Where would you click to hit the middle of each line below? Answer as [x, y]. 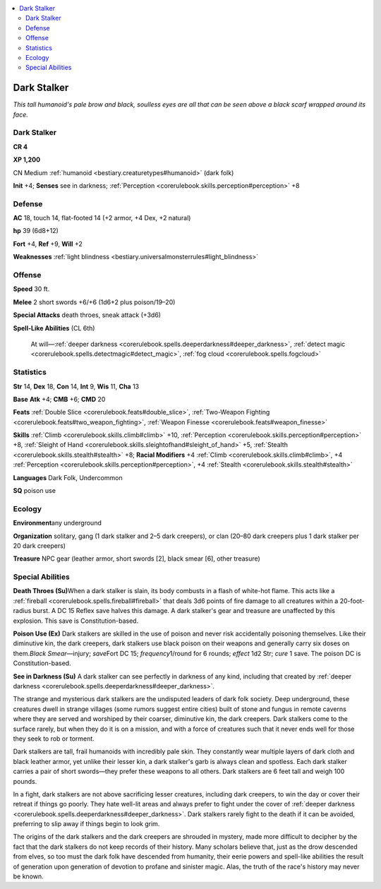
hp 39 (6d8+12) [36, 231]
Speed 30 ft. [31, 289]
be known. [28, 876]
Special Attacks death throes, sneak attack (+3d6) [87, 315]
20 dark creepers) [40, 545]
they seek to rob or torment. [54, 739]
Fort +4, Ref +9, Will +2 [48, 244]
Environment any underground [57, 523]
